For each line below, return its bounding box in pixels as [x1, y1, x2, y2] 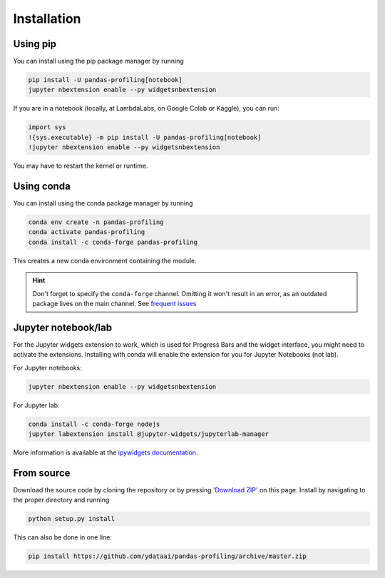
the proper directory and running [13, 496, 110, 505]
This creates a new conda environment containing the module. [13, 256, 197, 265]
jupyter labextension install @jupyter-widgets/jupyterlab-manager [28, 430, 269, 438]
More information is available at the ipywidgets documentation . [13, 448, 198, 457]
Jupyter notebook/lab [13, 321, 113, 333]
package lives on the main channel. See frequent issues [32, 300, 197, 308]
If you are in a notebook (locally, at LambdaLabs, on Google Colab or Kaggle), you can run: [13, 104, 279, 113]
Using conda [13, 180, 71, 192]
